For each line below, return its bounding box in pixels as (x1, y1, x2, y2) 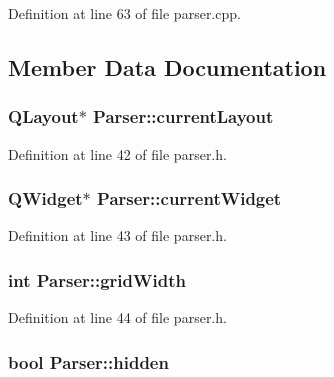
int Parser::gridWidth (8, 267, 186, 292)
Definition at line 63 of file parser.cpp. (8, 3, 241, 23)
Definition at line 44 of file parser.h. (8, 307, 227, 328)
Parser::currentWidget (97, 186, 282, 211)
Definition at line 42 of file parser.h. (8, 143, 227, 164)
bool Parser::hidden (8, 349, 169, 374)
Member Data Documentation (8, 51, 327, 82)
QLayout (8, 104, 79, 129)
